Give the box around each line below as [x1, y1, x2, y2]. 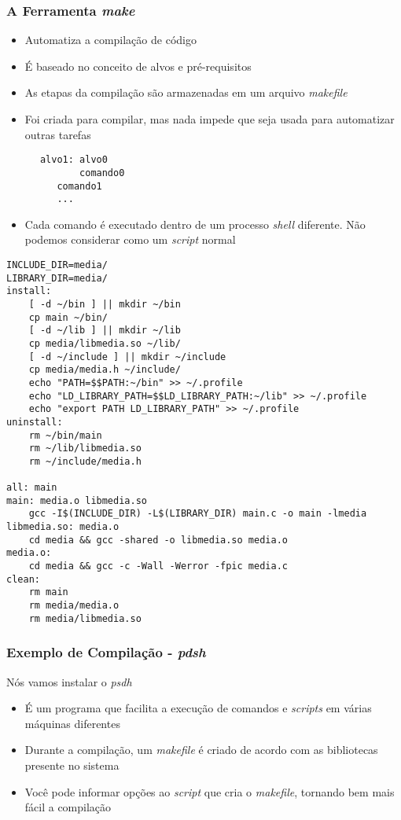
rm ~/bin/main [28, 429, 102, 441]
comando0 [79, 167, 125, 178]
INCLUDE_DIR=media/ [6, 259, 108, 270]
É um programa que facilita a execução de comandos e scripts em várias [24, 700, 372, 716]
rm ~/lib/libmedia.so [28, 443, 142, 454]
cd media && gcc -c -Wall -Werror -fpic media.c [28, 561, 288, 572]
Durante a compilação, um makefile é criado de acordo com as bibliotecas [24, 741, 378, 758]
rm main [28, 587, 68, 598]
